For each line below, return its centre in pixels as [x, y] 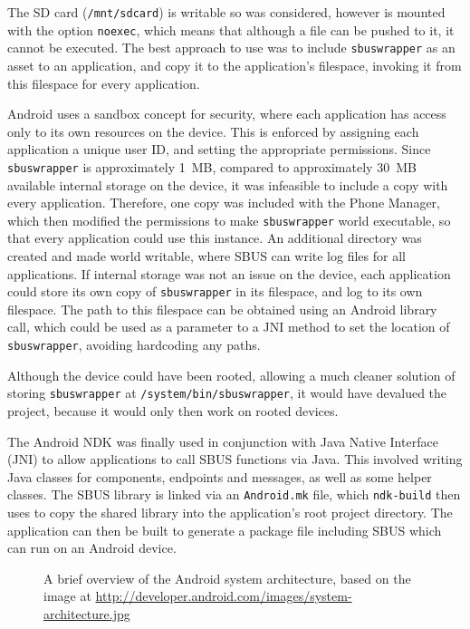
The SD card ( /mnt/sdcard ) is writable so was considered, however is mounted [226, 12]
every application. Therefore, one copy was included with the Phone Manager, [224, 203]
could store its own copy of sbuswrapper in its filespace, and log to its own [215, 291]
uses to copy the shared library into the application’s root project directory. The [230, 512]
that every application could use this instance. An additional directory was [215, 238]
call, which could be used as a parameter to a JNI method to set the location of [229, 327]
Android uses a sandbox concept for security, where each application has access [227, 114]
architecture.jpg [87, 613]
